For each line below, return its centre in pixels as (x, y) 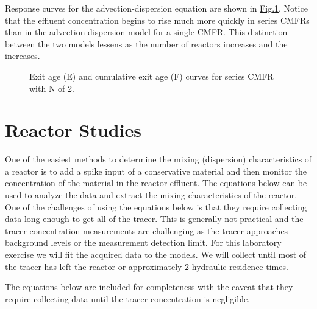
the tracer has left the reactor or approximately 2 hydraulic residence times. (147, 266)
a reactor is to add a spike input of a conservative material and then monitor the (156, 171)
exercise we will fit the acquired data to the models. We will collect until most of (156, 255)
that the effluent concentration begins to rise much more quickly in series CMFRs (157, 20)
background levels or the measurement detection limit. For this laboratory (143, 242)
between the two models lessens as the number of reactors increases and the (146, 43)
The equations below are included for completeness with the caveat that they (149, 287)
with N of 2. (52, 88)
